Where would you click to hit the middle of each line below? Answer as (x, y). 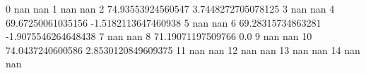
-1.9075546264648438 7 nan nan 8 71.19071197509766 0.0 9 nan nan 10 (159, 36)
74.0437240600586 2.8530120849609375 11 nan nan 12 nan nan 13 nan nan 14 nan (183, 49)
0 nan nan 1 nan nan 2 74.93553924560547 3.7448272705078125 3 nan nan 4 (170, 8)
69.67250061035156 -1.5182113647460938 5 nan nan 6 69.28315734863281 (164, 22)
